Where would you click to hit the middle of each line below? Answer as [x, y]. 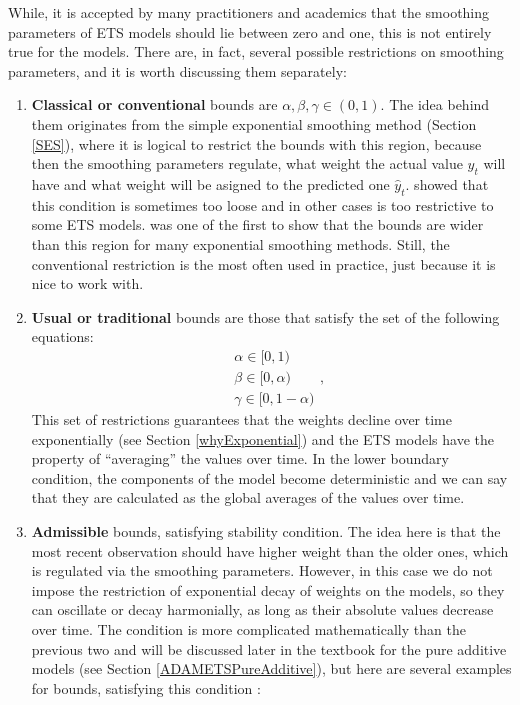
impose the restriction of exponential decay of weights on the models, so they [268, 589]
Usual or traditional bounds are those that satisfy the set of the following [265, 316]
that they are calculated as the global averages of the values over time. [248, 497]
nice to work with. [87, 283]
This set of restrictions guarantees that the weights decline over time [241, 419]
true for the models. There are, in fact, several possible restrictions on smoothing [256, 51]
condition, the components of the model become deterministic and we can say [269, 477]
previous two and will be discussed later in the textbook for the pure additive [269, 648]
